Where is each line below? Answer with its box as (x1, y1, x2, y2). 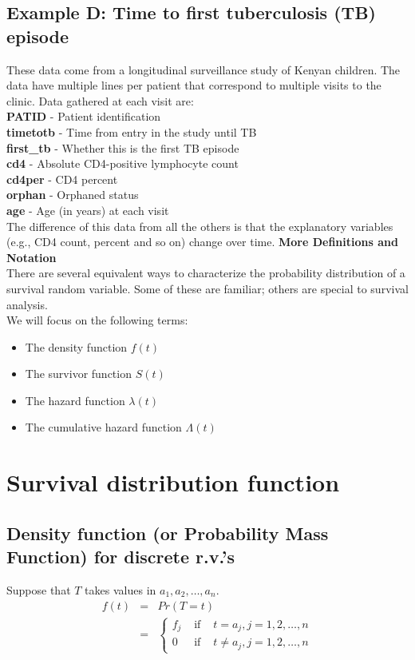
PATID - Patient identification (6, 108, 161, 125)
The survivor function (25, 365, 132, 382)
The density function (25, 338, 128, 355)
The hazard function (25, 392, 125, 408)
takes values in (85, 582, 156, 598)
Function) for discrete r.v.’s (6, 544, 235, 569)
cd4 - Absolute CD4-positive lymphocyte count (6, 155, 239, 172)
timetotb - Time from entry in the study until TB (6, 123, 257, 140)
